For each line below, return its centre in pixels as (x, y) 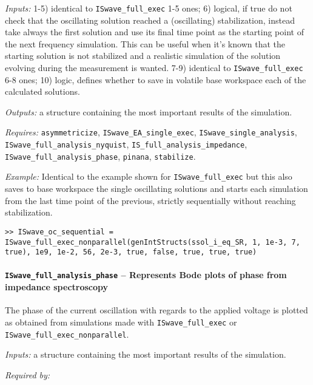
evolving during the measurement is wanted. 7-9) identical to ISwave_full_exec (154, 68)
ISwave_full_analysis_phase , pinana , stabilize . (100, 156)
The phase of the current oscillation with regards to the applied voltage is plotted (156, 310)
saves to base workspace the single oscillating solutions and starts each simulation (156, 189)
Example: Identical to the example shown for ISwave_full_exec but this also (149, 176)
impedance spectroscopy (57, 287)
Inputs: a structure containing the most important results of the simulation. (146, 354)
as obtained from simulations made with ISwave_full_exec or (121, 322)
